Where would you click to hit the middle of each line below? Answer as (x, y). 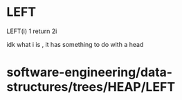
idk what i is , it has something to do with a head (75, 44)
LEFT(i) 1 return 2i (32, 31)
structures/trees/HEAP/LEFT (91, 87)
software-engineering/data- (90, 72)
